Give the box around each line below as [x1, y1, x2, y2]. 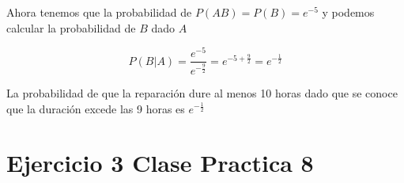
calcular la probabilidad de [6, 19, 136, 36]
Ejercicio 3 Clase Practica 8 [6, 147, 314, 179]
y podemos [322, 4, 375, 20]
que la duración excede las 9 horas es [6, 100, 185, 116]
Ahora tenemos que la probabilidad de [6, 4, 192, 20]
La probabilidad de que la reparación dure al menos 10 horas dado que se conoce [6, 84, 398, 101]
